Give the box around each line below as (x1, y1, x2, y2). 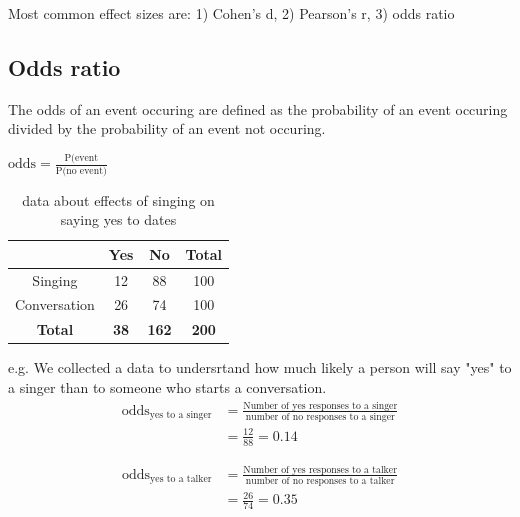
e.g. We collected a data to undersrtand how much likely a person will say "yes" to (8, 357, 512, 378)
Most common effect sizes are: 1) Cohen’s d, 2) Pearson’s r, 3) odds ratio (8, 3, 455, 23)
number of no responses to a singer (245, 412, 395, 423)
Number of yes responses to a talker (243, 464, 397, 475)
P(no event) (55, 165, 107, 176)
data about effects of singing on (22, 189, 215, 210)
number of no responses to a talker (245, 475, 395, 486)
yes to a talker (150, 474, 212, 485)
